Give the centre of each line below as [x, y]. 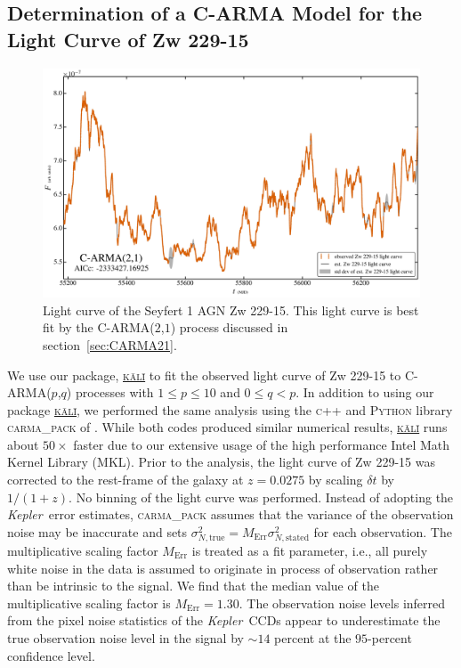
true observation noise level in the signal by [125, 637]
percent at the [313, 637]
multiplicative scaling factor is [89, 603]
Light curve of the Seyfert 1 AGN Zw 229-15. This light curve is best [231, 310]
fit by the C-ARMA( [99, 327]
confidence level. [51, 655]
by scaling [336, 480]
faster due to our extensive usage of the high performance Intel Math [262, 444]
